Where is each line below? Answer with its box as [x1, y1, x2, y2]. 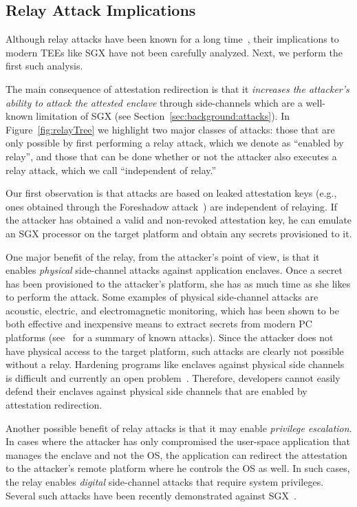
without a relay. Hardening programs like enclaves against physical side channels [6, 357, 345, 371]
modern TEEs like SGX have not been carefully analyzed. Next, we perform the [6, 45, 343, 59]
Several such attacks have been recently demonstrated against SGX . [6, 488, 296, 502]
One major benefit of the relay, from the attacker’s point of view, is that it [6, 249, 320, 263]
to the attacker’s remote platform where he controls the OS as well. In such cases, [6, 461, 350, 475]
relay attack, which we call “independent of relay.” [6, 162, 217, 177]
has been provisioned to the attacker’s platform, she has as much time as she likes [6, 276, 351, 290]
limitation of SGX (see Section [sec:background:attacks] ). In [36, 109, 290, 123]
